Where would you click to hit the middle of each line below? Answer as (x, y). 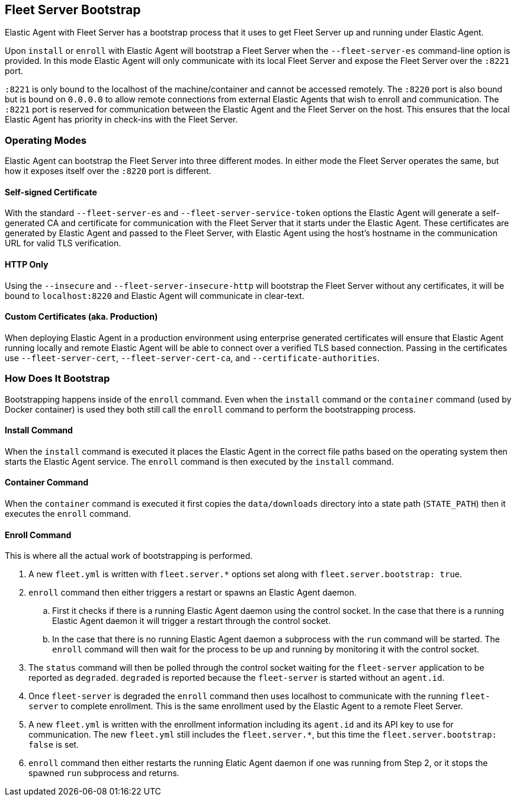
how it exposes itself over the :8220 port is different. (108, 171)
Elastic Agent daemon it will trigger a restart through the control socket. (192, 621)
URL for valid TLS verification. (63, 243)
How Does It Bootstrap (57, 379)
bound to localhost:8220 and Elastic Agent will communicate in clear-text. (155, 295)
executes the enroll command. (68, 514)
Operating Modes (46, 140)
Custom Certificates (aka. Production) (81, 317)
